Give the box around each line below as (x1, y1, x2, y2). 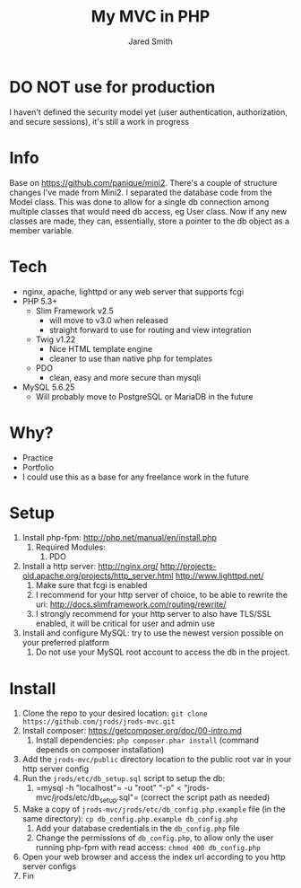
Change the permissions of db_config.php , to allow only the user (35, 832, 274, 843)
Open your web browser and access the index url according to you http (21, 851, 286, 863)
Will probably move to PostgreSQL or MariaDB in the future (35, 391, 254, 401)
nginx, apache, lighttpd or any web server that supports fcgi (21, 286, 245, 297)
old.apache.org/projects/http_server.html (21, 570, 174, 581)
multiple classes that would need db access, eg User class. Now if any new (9, 206, 288, 216)
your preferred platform (21, 637, 110, 648)
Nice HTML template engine (48, 343, 153, 354)
